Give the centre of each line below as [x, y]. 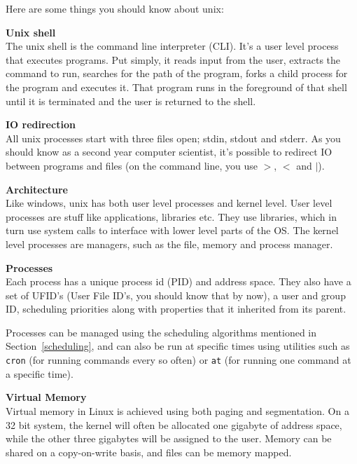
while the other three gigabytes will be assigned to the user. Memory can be [169, 438]
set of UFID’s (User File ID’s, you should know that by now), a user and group [176, 295]
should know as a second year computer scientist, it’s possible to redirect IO [169, 152]
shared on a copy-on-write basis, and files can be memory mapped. [149, 452]
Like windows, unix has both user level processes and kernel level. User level [169, 203]
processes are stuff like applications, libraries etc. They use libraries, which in [171, 216]
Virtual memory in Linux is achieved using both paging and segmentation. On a [177, 410]
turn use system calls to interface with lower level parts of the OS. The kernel [172, 230]
